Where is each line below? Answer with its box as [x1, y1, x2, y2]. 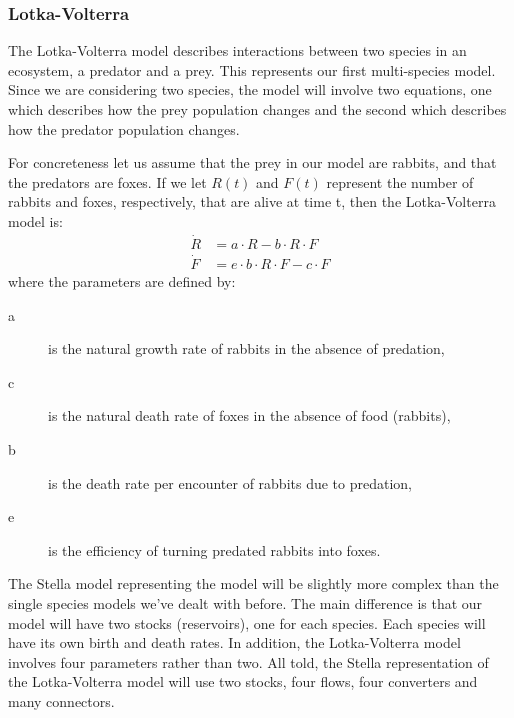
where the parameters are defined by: [8, 271, 236, 292]
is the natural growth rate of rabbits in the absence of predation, [48, 338, 445, 359]
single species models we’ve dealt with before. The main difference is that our [8, 593, 483, 613]
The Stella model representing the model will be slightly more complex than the [8, 573, 499, 594]
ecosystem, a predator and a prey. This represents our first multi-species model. [8, 59, 496, 80]
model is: [8, 210, 63, 231]
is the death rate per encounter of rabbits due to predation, [48, 472, 412, 493]
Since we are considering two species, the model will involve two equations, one [8, 79, 492, 100]
